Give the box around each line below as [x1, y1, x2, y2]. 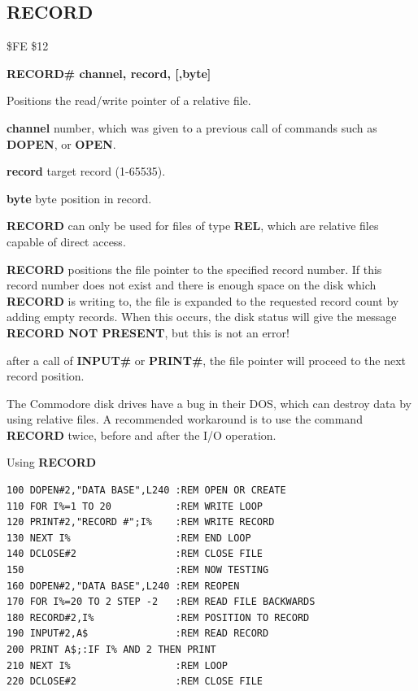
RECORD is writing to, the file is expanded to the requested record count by [7, 292, 399, 309]
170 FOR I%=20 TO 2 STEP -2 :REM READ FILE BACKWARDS [7, 596, 316, 608]
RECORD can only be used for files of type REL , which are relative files [7, 217, 379, 234]
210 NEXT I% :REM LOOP [7, 659, 229, 671]
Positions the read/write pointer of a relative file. [7, 92, 251, 109]
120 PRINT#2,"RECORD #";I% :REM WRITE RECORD [7, 516, 275, 528]
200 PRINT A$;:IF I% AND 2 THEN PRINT [7, 644, 216, 656]
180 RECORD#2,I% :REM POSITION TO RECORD [7, 611, 310, 624]
